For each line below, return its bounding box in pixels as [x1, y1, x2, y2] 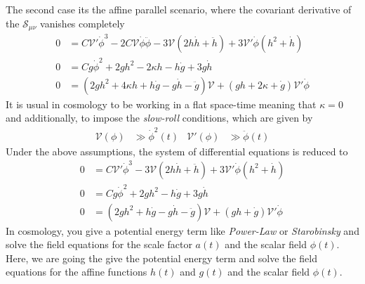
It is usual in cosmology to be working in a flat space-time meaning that [6, 96, 317, 111]
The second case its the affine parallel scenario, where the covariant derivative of [6, 2, 352, 16]
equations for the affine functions [6, 264, 147, 279]
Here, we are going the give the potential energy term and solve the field [6, 250, 317, 265]
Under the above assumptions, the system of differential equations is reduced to [6, 143, 348, 158]
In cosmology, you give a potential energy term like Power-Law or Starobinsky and [6, 223, 359, 238]
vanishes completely [40, 15, 125, 30]
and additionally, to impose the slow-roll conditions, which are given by [6, 110, 313, 125]
